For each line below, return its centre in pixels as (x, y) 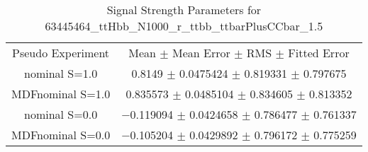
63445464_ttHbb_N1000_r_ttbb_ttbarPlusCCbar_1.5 (184, 26)
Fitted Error (319, 53)
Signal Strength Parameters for (184, 10)
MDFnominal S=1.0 (61, 94)
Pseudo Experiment (61, 53)
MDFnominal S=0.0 (61, 135)
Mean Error (201, 53)
